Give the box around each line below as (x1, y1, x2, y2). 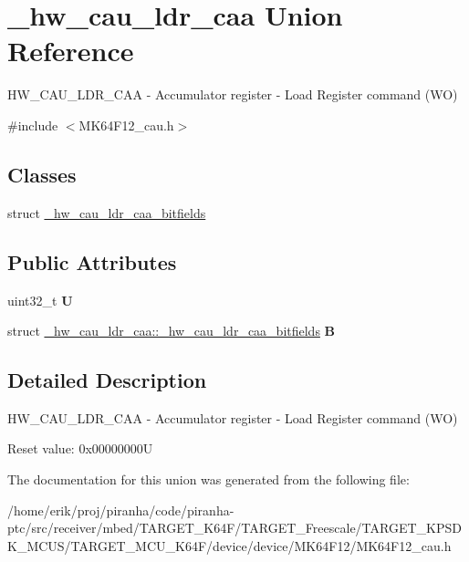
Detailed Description (7, 366, 207, 394)
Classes (7, 160, 77, 188)
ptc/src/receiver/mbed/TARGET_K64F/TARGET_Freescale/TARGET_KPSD (7, 518, 462, 537)
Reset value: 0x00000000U (7, 439, 153, 458)
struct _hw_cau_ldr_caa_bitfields (7, 203, 206, 222)
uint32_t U (7, 290, 73, 309)
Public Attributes (7, 247, 177, 276)
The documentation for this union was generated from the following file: (7, 470, 410, 489)
